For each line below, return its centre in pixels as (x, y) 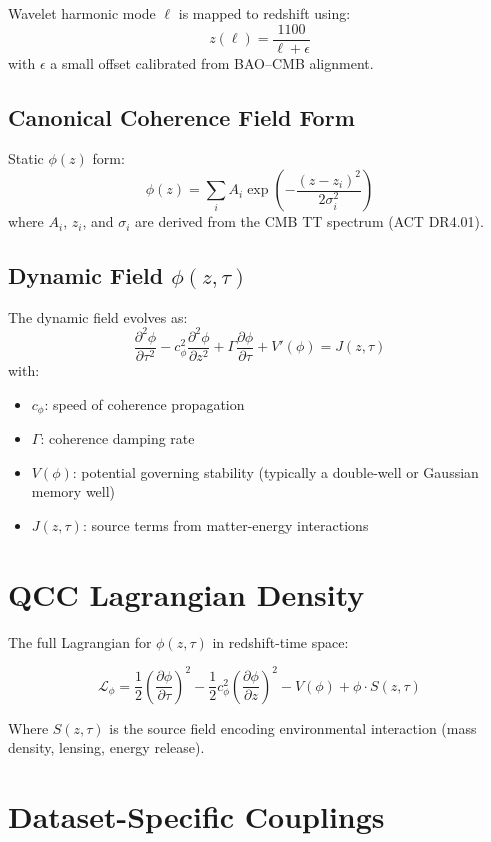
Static (26, 158)
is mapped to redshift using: (264, 13)
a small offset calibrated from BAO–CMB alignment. (212, 62)
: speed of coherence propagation (144, 403)
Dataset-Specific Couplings (196, 816)
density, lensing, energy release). (106, 747)
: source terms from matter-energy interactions (225, 524)
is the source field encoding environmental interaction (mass (293, 727)
